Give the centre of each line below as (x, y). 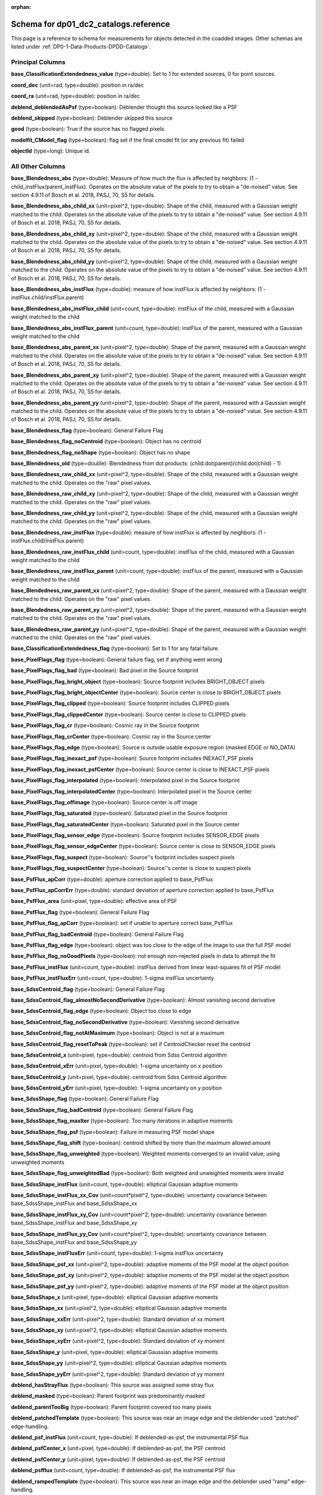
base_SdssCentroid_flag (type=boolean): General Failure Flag (88, 989)
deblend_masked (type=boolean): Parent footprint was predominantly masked (108, 1396)
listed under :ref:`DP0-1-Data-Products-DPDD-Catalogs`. (81, 47)
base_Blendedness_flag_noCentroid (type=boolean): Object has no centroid (106, 441)
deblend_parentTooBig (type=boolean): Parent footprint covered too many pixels (111, 1407)
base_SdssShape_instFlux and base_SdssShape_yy (74, 1242)
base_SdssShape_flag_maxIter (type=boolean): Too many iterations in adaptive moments (122, 1121)
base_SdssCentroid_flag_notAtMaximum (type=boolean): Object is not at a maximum (118, 1033)
